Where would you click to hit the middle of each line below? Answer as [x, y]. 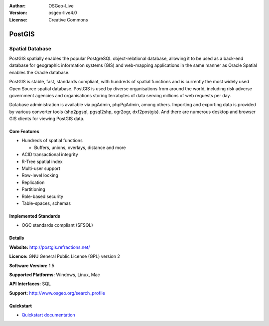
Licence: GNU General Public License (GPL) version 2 [65, 256]
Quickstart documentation [49, 315]
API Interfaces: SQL [30, 284]
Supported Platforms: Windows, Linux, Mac [55, 275]
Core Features [24, 132]
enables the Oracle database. [39, 72]
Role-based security [43, 196]
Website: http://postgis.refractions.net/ [50, 247]
